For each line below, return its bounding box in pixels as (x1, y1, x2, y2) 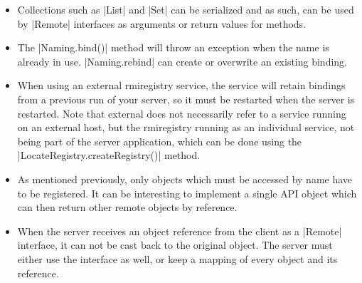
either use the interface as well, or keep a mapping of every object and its (17, 251, 338, 266)
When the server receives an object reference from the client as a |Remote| (17, 223, 342, 238)
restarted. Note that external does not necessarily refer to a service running (17, 106, 346, 120)
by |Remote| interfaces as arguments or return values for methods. (17, 16, 307, 31)
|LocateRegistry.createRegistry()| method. (17, 148, 201, 163)
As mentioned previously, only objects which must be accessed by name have (17, 171, 353, 186)
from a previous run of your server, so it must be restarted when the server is (17, 91, 355, 106)
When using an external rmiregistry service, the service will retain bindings (17, 78, 346, 93)
